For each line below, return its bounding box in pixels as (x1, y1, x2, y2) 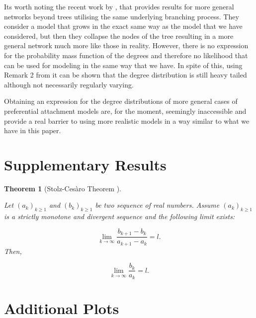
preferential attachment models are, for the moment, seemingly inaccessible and (4, 105, 247, 116)
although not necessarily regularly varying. (4, 79, 134, 89)
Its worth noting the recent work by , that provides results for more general (4, 1, 234, 11)
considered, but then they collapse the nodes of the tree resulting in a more (4, 30, 234, 41)
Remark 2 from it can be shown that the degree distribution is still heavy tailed (4, 70, 247, 80)
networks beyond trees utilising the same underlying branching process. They (4, 11, 239, 21)
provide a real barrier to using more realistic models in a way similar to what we (4, 115, 250, 126)
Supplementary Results (4, 154, 167, 174)
